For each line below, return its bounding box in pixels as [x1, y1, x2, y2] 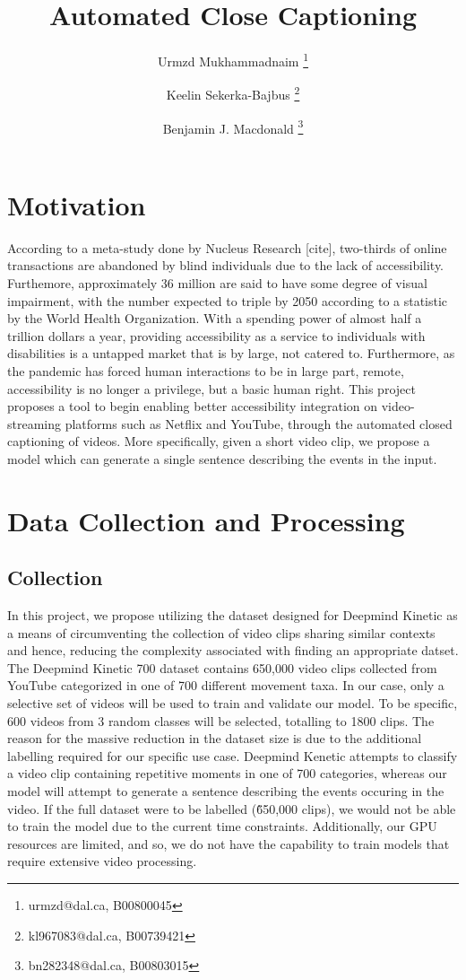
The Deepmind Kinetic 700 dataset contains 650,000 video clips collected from [7, 658, 437, 677]
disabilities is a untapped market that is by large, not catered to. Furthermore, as [7, 344, 455, 363]
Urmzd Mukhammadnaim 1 [157, 49, 309, 70]
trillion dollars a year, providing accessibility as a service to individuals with [7, 326, 426, 345]
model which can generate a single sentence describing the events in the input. [7, 449, 437, 468]
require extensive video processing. [7, 852, 197, 871]
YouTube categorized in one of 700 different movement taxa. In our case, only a [7, 676, 444, 695]
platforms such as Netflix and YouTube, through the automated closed [65, 414, 453, 433]
